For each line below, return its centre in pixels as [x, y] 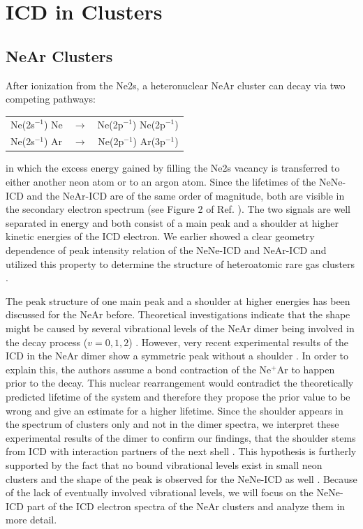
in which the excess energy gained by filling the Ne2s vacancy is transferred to [173, 168]
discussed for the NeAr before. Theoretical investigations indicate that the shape [178, 314]
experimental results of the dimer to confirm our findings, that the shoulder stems [181, 437]
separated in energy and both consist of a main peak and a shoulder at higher [172, 222]
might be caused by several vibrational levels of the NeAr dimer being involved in [180, 328]
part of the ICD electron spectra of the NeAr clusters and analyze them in [186, 506]
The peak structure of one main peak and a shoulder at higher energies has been [178, 300]
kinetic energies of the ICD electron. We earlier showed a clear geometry [160, 236]
